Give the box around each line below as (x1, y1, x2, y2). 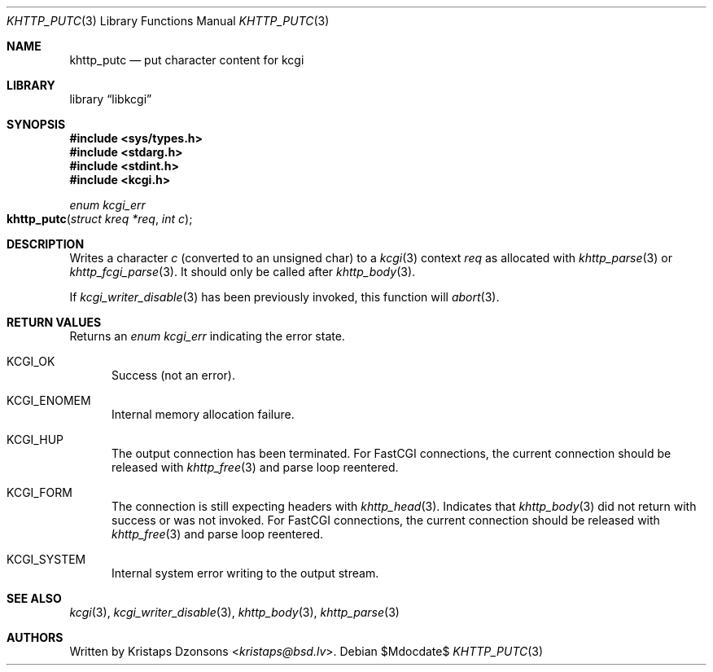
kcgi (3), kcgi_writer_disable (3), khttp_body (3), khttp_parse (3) (69, 605, 400, 619)
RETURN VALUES (7, 315, 102, 329)
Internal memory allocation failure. (112, 407, 295, 421)
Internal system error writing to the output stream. (112, 566, 379, 580)
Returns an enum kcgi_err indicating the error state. (69, 329, 345, 343)
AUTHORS (7, 630, 63, 644)
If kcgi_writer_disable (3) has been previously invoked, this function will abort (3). (69, 290, 500, 304)
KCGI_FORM (7, 485, 72, 499)
